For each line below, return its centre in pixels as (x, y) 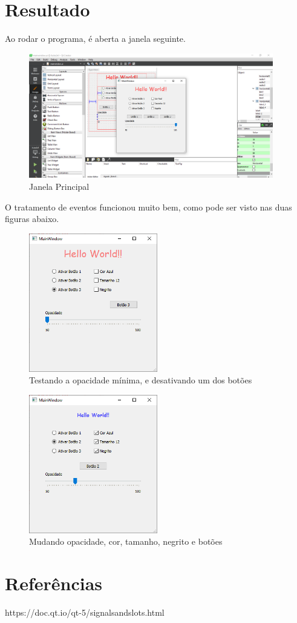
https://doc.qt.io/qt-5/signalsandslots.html (85, 612)
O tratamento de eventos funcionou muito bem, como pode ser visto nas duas (148, 207)
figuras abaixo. (32, 219)
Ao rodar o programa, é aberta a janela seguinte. (95, 39)
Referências (54, 583)
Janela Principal (59, 187)
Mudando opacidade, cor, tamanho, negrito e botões (126, 541)
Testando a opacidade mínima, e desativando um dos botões (141, 380)
